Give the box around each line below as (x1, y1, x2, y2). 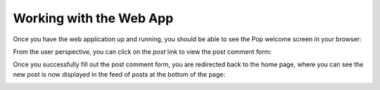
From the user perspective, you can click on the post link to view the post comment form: (13, 47, 272, 56)
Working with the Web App (13, 10, 174, 26)
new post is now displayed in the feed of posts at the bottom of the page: (13, 70, 225, 78)
